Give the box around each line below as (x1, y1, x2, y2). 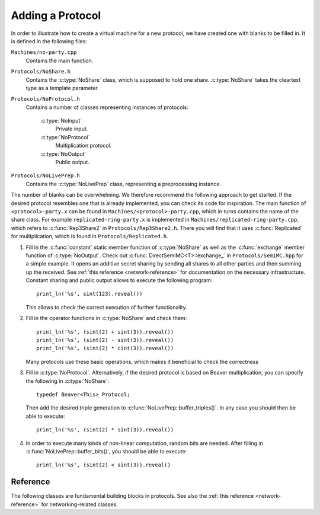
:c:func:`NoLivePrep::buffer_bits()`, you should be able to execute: (25, 447, 187, 455)
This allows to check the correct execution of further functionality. (25, 303, 188, 311)
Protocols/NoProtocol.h (11, 95, 80, 103)
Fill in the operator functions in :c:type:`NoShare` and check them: (25, 315, 187, 322)
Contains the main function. (25, 57, 94, 64)
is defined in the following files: (11, 37, 87, 44)
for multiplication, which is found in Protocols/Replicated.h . (11, 233, 168, 240)
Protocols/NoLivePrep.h (11, 172, 80, 179)
